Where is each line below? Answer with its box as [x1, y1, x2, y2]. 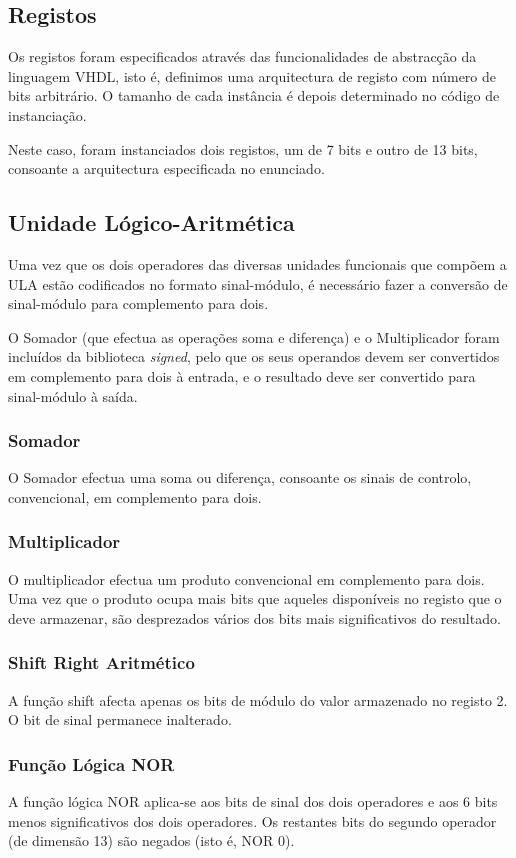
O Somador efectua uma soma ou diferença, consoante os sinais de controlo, [8, 467, 472, 488]
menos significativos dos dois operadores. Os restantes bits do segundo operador [8, 810, 497, 831]
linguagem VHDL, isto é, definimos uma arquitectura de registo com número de [8, 65, 497, 86]
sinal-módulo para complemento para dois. [8, 293, 269, 314]
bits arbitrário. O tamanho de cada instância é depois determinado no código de [8, 85, 500, 106]
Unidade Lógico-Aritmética [8, 207, 295, 238]
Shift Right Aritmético [8, 650, 195, 675]
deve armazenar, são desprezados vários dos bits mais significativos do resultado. [8, 607, 501, 628]
